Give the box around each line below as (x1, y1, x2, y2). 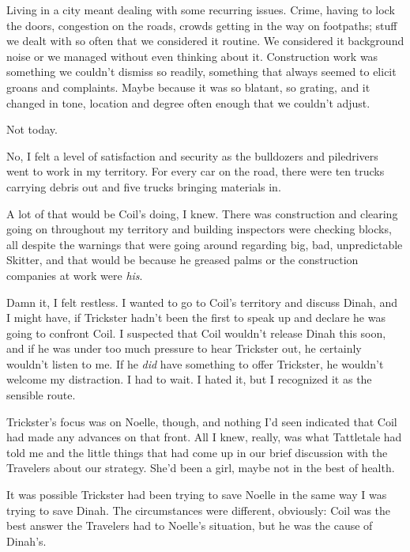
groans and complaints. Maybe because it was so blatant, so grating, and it (6, 78, 371, 95)
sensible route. (6, 387, 76, 403)
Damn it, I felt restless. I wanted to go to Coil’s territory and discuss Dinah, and (6, 293, 397, 310)
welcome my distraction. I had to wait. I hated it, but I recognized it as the (6, 371, 372, 388)
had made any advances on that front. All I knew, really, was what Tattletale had (6, 429, 402, 445)
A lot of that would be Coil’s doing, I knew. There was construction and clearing (6, 205, 398, 221)
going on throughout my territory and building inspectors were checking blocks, (6, 221, 392, 237)
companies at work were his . (6, 267, 143, 283)
